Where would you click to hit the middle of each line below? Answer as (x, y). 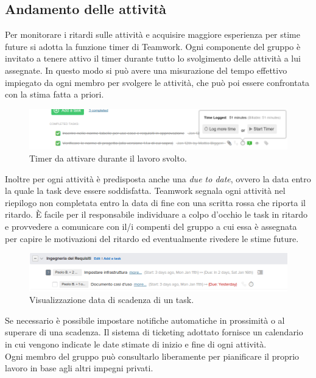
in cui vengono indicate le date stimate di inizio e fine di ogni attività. (136, 344)
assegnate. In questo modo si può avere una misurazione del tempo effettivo (146, 70)
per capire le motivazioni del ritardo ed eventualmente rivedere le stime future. (152, 238)
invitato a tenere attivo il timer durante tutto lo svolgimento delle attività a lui (153, 58)
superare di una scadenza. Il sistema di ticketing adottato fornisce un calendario (154, 332)
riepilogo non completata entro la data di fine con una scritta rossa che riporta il (155, 202)
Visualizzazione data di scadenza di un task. (112, 300)
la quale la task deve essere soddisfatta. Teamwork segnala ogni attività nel (145, 191)
